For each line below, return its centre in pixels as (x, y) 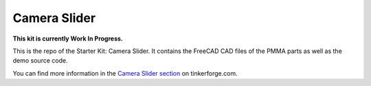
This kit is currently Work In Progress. (68, 39)
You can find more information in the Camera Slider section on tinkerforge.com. (125, 73)
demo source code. (40, 61)
